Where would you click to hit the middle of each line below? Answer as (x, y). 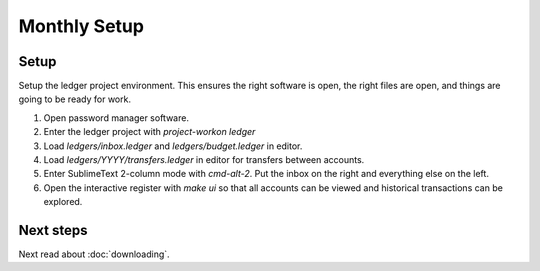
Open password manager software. (116, 117)
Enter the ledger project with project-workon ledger (149, 132)
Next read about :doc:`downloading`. (94, 254)
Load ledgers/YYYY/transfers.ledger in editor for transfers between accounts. (204, 160)
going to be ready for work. (75, 99)
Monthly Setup (81, 26)
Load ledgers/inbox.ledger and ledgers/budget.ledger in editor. (173, 146)
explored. (63, 202)
